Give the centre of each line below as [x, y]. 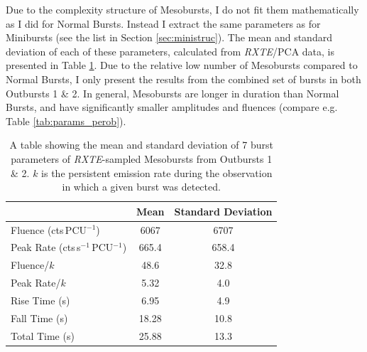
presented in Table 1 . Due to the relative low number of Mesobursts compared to [182, 65]
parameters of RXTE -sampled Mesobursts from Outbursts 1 [142, 158]
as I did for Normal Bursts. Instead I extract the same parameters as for [163, 23]
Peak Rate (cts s [46, 247]
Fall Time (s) [39, 318]
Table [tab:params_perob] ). [66, 121]
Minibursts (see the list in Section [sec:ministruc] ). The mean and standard [169, 37]
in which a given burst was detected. [141, 187]
